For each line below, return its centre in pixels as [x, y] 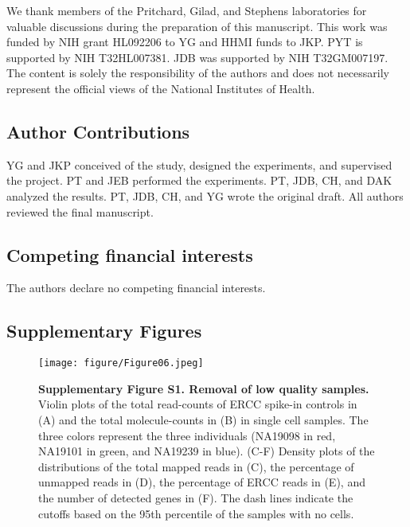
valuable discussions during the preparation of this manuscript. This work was [197, 26]
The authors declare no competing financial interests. [136, 288]
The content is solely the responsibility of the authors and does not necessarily [198, 73]
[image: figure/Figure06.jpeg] [121, 363]
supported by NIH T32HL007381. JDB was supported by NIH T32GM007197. [197, 57]
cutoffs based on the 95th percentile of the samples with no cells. [196, 513]
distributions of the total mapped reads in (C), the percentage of [196, 466]
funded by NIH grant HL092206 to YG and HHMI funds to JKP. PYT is [185, 42]
